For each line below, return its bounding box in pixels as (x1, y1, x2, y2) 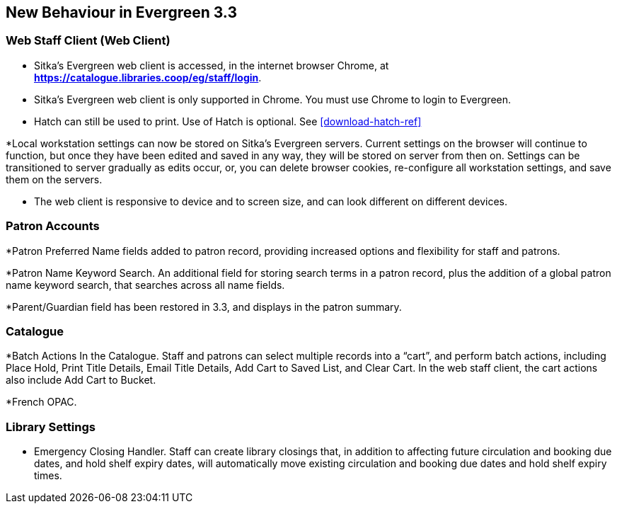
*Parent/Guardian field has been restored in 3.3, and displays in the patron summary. (6, 300, 402, 313)
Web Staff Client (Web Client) (6, 33, 171, 48)
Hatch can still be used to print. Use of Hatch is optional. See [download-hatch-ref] (34, 115, 422, 127)
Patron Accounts (6, 219, 100, 234)
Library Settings (6, 419, 96, 434)
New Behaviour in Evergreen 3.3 (6, 4, 237, 21)
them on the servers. (6, 173, 103, 185)
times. (34, 469, 62, 482)
